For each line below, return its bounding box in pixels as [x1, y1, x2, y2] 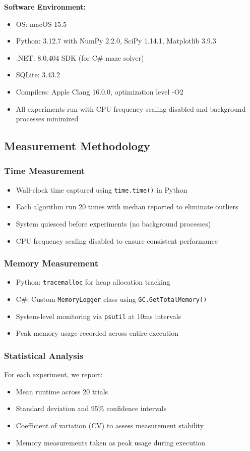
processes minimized [16, 113, 79, 124]
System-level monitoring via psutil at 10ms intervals [16, 310, 181, 321]
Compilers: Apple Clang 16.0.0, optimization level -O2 [16, 86, 183, 97]
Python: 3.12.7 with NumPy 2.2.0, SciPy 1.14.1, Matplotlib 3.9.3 [16, 35, 216, 46]
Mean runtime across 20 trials [16, 386, 108, 396]
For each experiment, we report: [4, 369, 103, 380]
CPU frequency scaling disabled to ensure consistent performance [16, 235, 218, 246]
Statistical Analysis [4, 349, 84, 362]
